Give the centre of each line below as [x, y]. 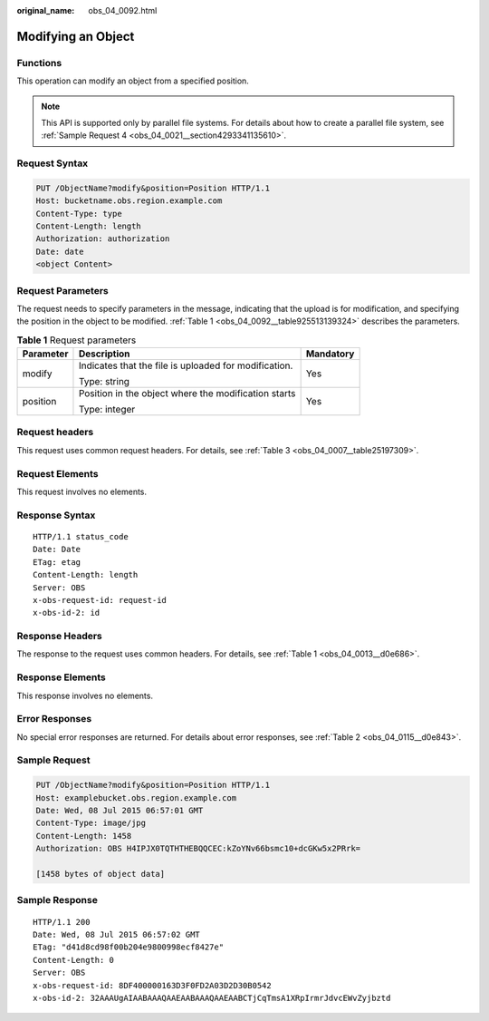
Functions [39, 63]
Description [104, 354]
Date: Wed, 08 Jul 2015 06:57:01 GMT [120, 811]
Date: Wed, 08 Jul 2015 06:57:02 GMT [117, 934]
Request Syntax [53, 163]
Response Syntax [56, 515]
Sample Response [58, 900]
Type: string [104, 382]
